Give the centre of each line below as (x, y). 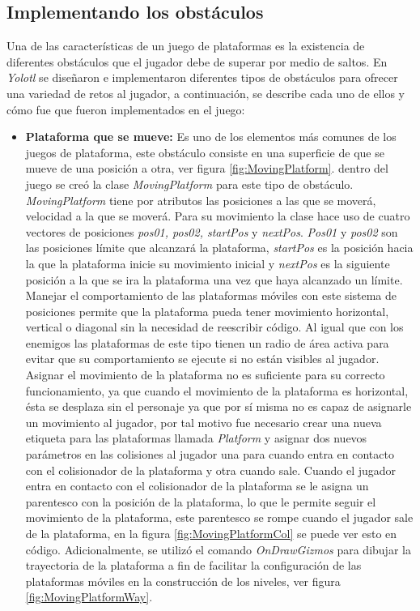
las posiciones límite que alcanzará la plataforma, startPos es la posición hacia (219, 248)
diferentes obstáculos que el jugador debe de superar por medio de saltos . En (197, 61)
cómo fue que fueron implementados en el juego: (126, 109)
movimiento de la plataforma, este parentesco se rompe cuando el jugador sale (219, 517)
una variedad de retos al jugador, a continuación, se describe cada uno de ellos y (206, 93)
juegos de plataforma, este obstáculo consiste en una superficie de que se (205, 152)
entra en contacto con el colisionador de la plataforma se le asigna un (197, 486)
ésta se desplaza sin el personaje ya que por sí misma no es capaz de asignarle (218, 406)
